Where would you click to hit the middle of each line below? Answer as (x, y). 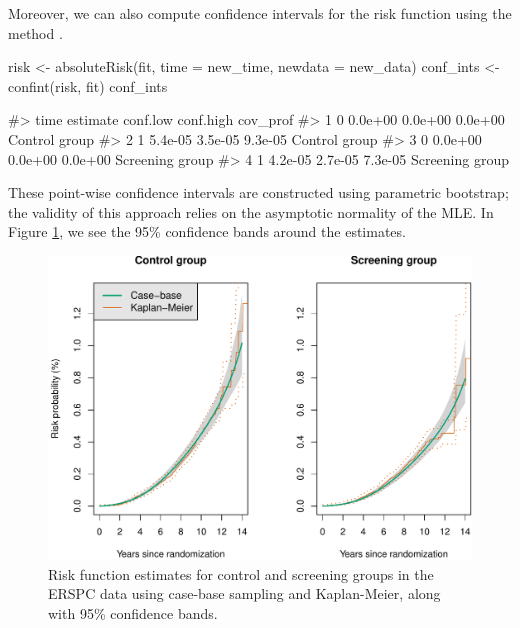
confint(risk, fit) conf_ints (88, 85)
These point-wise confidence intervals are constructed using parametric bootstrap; (258, 192)
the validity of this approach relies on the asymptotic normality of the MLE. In (251, 211)
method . (35, 32)
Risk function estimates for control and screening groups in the (241, 573)
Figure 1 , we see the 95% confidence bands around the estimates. (207, 231)
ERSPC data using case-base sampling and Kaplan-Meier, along (244, 593)
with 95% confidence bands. (133, 613)
